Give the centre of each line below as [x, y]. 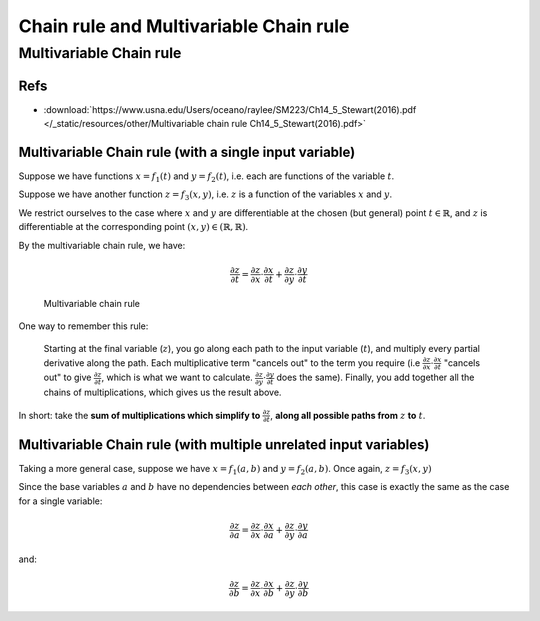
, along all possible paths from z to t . [348, 415]
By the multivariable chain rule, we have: [102, 245]
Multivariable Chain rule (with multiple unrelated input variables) [224, 444]
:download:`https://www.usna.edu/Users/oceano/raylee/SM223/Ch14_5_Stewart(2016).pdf [230, 109]
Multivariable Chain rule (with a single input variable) [187, 151]
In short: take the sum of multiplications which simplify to [139, 415]
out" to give [67, 377]
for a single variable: [60, 501]
